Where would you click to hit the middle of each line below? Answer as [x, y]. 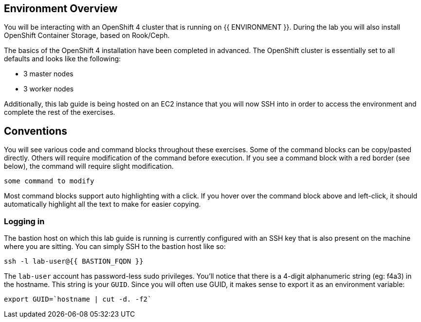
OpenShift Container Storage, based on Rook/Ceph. [87, 36]
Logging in [24, 221]
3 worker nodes [49, 89]
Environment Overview [61, 9]
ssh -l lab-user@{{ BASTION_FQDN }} [74, 261]
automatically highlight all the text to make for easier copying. [102, 204]
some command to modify [49, 181]
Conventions [36, 131]
